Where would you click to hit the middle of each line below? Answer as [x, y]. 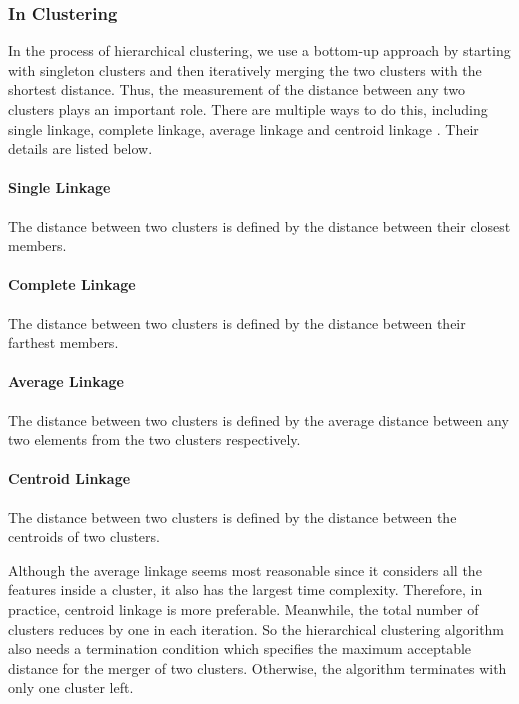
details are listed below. [80, 148]
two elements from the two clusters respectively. [154, 439]
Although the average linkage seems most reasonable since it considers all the [245, 569]
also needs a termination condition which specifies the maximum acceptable [240, 648]
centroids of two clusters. [84, 536]
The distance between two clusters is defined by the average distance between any [258, 419]
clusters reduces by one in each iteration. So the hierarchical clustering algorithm [256, 628]
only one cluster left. [71, 687]
